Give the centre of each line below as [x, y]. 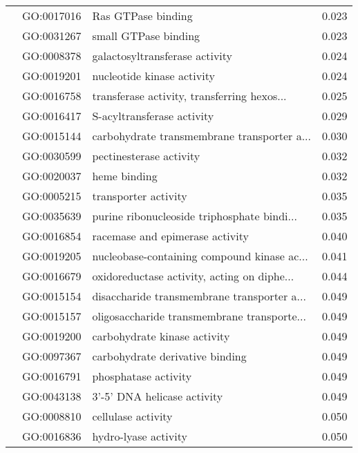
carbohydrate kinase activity [161, 336]
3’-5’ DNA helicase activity [158, 396]
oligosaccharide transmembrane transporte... [199, 316]
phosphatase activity [142, 376]
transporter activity [140, 196]
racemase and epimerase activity [170, 236]
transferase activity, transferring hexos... [189, 96]
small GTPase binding [146, 36]
